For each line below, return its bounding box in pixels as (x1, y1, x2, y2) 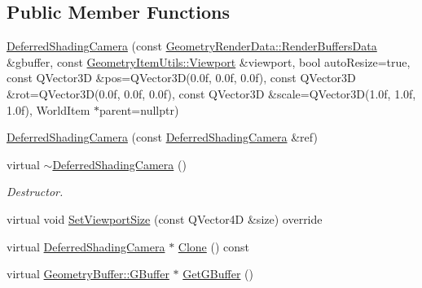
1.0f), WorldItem (7, 101, 90, 118)
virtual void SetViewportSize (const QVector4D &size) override (7, 210, 323, 227)
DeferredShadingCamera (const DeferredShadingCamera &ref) (7, 129, 318, 146)
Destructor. (7, 183, 64, 200)
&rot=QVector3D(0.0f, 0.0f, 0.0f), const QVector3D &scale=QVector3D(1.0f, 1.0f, (7, 85, 416, 102)
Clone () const (178, 238, 249, 255)
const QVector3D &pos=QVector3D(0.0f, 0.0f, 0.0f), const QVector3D (7, 69, 356, 86)
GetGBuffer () (182, 265, 253, 282)
